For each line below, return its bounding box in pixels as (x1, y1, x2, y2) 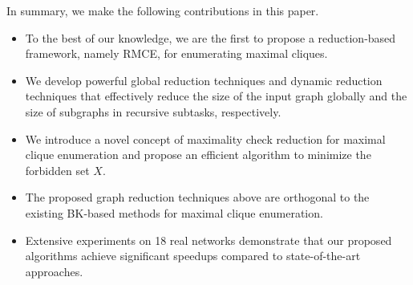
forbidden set (25, 161, 90, 178)
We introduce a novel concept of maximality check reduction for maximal (25, 130, 386, 147)
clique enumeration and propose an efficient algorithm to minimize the (25, 146, 371, 163)
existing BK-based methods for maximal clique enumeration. (25, 204, 323, 221)
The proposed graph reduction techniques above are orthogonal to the (25, 189, 370, 206)
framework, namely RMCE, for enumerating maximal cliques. (25, 45, 328, 62)
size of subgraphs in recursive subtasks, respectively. (25, 103, 281, 120)
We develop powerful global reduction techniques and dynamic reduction (25, 71, 383, 88)
